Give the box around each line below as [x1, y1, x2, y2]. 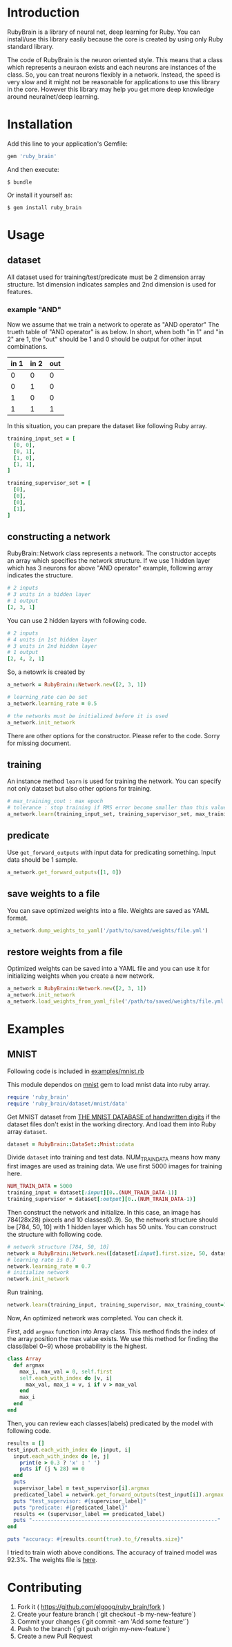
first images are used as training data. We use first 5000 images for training [7, 1162, 222, 1171]
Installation [7, 117, 73, 133]
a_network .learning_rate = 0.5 [7, 700, 97, 707]
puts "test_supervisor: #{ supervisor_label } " [13, 1497, 147, 1505]
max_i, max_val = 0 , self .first [19, 1368, 113, 1375]
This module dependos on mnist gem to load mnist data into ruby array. [7, 1080, 211, 1088]
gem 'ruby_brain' [7, 153, 57, 160]
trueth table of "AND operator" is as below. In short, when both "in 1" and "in [7, 328, 224, 336]
